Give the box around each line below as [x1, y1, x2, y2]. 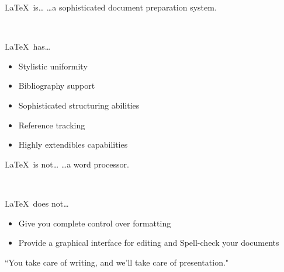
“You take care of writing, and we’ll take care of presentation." [5, 256, 229, 268]
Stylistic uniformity [18, 60, 88, 72]
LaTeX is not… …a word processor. [5, 158, 129, 170]
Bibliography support [18, 79, 95, 92]
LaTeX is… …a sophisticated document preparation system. [5, 1, 217, 13]
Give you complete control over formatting [18, 217, 171, 229]
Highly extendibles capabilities [18, 138, 128, 151]
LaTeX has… [5, 40, 51, 53]
